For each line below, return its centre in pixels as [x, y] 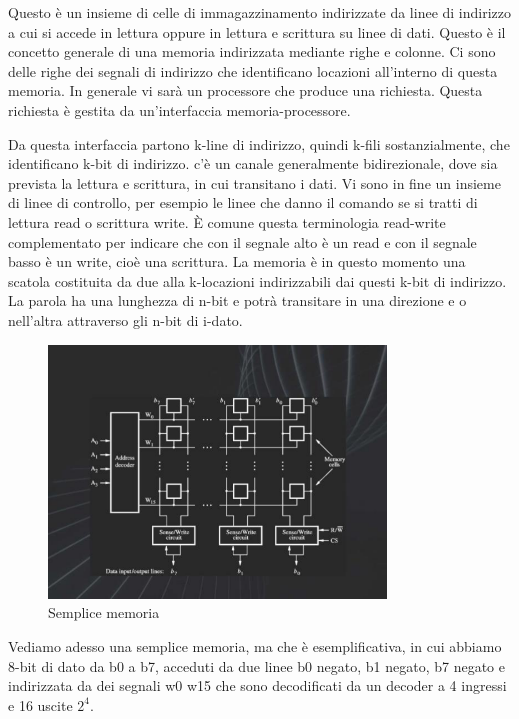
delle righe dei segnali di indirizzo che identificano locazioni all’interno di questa [253, 70]
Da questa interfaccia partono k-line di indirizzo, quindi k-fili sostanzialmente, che [259, 143]
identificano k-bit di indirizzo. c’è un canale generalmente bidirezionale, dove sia [253, 163]
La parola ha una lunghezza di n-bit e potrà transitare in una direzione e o [237, 300]
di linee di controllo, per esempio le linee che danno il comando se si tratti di [243, 202]
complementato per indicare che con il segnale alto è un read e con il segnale [242, 241]
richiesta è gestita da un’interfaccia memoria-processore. [179, 109]
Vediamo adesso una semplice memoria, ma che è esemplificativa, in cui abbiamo [255, 645]
